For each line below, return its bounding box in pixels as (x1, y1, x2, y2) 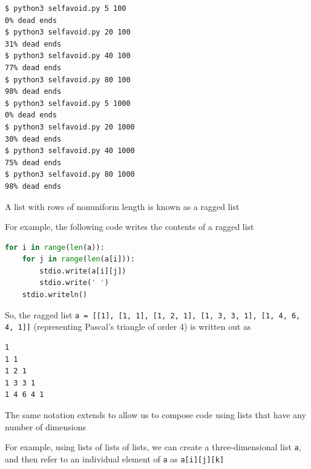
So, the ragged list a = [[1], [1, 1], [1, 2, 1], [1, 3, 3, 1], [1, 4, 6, (5, 308, 301, 321)
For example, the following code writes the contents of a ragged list (5, 220, 254, 233)
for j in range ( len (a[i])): (22, 255, 135, 264)
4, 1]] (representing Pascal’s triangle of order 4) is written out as (5, 320, 251, 333)
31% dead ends (5, 39, 62, 48)
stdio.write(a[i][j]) (39, 266, 126, 275)
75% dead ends (5, 158, 62, 167)
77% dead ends (5, 63, 62, 72)
